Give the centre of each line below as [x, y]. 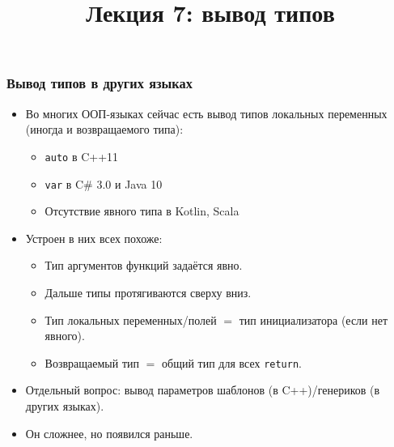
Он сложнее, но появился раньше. [109, 433]
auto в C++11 [82, 156]
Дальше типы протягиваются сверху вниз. [148, 292]
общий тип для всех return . [232, 362]
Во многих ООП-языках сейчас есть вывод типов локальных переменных [206, 113]
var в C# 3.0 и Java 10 [104, 183]
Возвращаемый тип [92, 362]
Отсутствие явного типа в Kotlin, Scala [142, 211]
